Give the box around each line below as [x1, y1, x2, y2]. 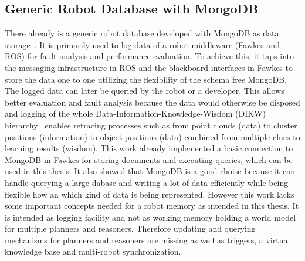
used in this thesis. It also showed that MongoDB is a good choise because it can [5, 165, 295, 177]
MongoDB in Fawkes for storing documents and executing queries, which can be [5, 153, 293, 165]
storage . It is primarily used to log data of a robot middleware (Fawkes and [5, 38, 280, 50]
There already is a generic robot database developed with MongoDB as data [5, 27, 279, 39]
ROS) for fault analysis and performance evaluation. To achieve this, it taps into [5, 50, 294, 62]
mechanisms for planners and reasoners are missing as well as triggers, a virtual [5, 233, 290, 246]
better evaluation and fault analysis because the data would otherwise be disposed [5, 96, 300, 108]
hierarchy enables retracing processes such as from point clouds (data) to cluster [5, 118, 297, 131]
